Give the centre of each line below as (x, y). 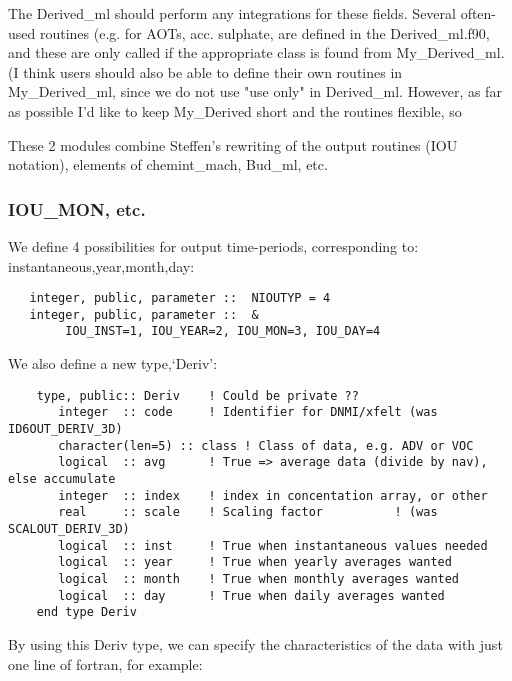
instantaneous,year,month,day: (101, 265)
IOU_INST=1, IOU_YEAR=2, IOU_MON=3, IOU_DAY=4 (223, 331)
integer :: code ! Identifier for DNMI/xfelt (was (248, 412)
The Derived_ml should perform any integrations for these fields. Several (232, 13)
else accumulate (62, 479)
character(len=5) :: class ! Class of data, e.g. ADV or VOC (266, 445)
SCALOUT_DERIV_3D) (69, 528)
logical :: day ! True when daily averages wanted (251, 595)
